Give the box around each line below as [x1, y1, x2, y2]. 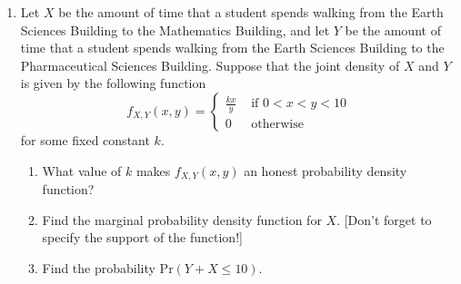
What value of [42, 161, 122, 180]
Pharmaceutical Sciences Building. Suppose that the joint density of [20, 55, 400, 74]
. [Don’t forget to [336, 210, 432, 229]
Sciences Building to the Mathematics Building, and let [20, 20, 330, 39]
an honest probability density [244, 161, 407, 180]
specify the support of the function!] [42, 228, 243, 247]
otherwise [251, 118, 304, 132]
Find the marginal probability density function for [42, 210, 322, 229]
